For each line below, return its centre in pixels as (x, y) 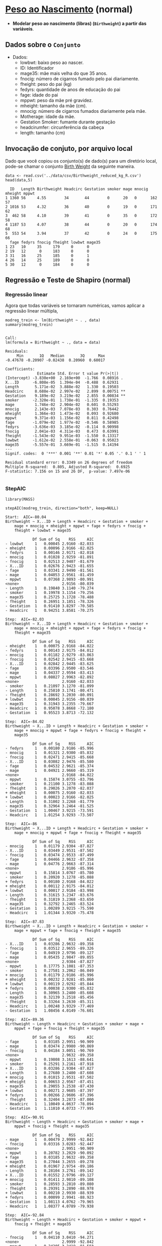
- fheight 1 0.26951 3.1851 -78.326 (50, 601)
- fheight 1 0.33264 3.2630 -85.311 (50, 1002)
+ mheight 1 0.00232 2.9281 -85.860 (50, 979)
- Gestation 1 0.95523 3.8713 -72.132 (50, 712)
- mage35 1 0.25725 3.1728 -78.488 (50, 597)
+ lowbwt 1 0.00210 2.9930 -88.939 (50, 1193)
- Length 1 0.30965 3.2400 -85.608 (50, 993)
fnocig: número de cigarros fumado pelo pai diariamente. (80, 79)
